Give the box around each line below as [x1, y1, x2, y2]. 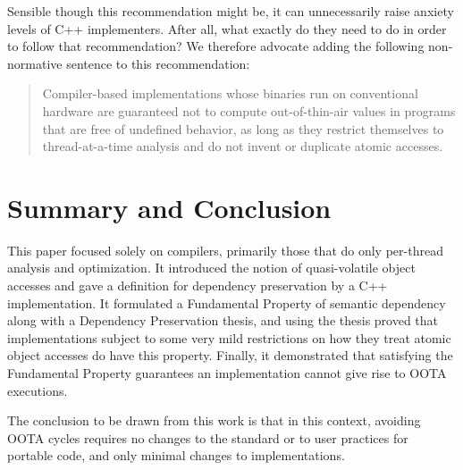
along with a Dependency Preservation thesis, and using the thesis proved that [7, 311, 439, 330]
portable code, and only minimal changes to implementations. [7, 446, 345, 465]
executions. [7, 381, 68, 399]
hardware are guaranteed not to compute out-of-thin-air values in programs [42, 101, 456, 120]
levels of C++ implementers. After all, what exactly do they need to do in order [7, 19, 447, 38]
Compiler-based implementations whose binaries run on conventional [42, 84, 418, 103]
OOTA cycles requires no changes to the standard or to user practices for [7, 428, 408, 447]
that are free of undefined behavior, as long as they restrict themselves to [42, 119, 444, 138]
